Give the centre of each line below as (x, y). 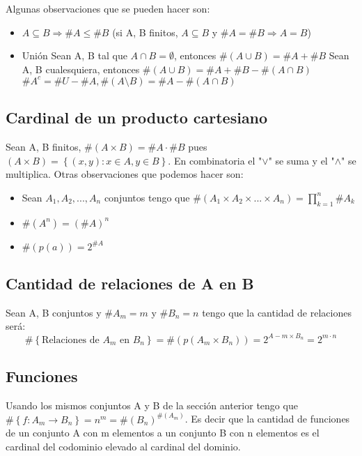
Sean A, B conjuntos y (54, 312)
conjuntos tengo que (147, 197)
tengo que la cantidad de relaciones (277, 312)
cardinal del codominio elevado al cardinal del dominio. (123, 446)
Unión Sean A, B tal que (74, 55)
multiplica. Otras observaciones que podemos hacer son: (125, 174)
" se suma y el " (301, 160)
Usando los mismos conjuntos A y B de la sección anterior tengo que (152, 405)
